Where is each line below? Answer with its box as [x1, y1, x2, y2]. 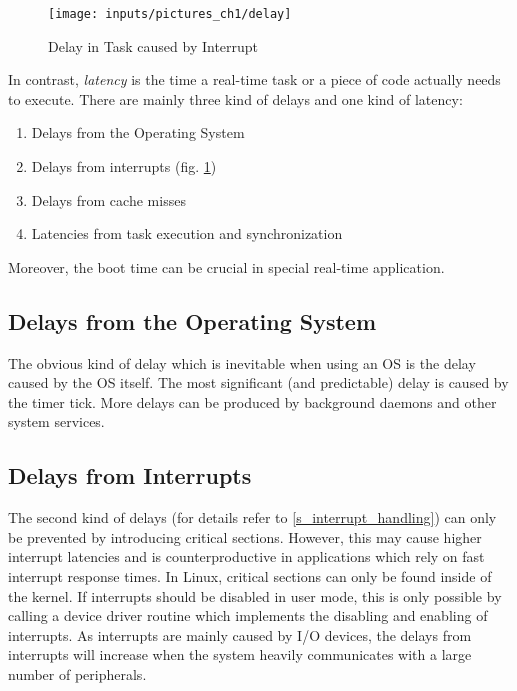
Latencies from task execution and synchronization [31, 223, 343, 244]
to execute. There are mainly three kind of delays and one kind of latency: [8, 88, 463, 109]
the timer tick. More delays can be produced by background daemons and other [8, 391, 497, 412]
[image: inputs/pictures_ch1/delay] [48, 7, 292, 21]
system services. [8, 411, 105, 432]
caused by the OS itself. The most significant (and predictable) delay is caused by [8, 372, 509, 393]
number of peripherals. [8, 663, 147, 684]
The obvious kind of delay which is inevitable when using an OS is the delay [8, 352, 476, 373]
